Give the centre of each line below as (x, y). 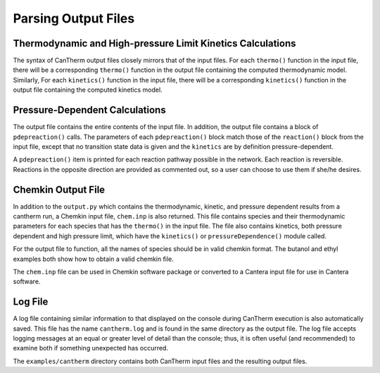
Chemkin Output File (59, 189)
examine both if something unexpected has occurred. (91, 348)
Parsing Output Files (74, 18)
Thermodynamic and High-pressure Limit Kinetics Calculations (154, 43)
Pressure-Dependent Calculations (89, 110)
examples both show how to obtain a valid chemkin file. (93, 259)
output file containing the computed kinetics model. (88, 90)
